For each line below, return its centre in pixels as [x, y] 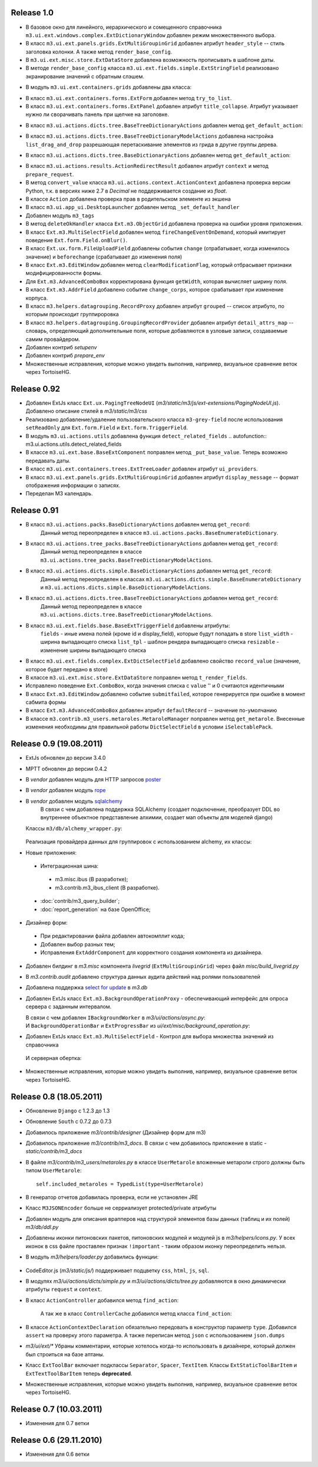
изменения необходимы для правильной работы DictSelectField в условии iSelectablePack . [149, 727]
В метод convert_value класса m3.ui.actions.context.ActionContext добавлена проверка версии [158, 183]
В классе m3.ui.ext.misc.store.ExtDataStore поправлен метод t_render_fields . [136, 677]
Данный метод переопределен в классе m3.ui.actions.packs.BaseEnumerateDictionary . [159, 532]
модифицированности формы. [64, 273]
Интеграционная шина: [69, 866]
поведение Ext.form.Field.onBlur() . [77, 240]
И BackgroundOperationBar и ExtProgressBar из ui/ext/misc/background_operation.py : [138, 1025]
